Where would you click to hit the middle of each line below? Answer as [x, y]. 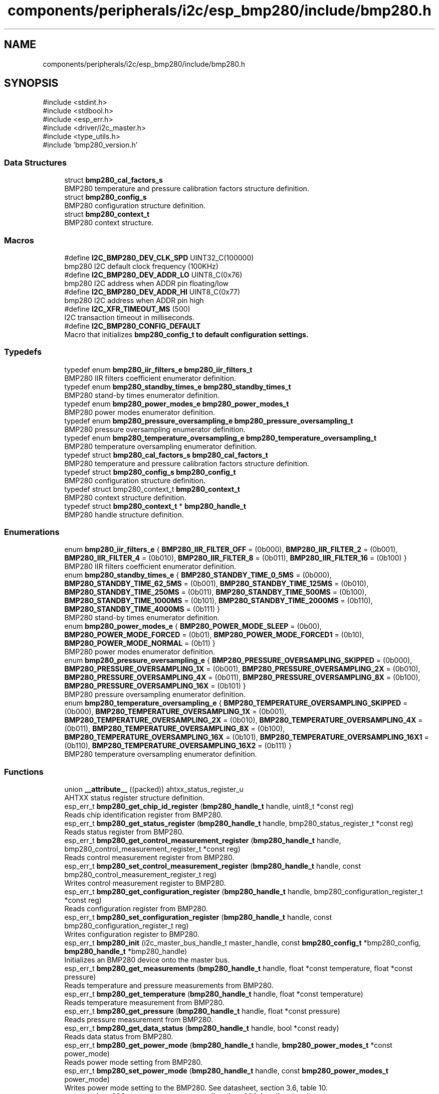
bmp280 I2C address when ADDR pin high [134, 300]
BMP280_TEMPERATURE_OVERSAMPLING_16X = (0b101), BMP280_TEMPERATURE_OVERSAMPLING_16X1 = [247, 737]
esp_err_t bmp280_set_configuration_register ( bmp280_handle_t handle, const [198, 917]
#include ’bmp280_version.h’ [90, 145]
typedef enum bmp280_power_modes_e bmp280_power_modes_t [177, 403]
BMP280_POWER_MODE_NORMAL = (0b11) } [140, 643]
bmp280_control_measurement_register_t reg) [141, 875]
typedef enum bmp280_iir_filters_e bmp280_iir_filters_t [158, 369]
